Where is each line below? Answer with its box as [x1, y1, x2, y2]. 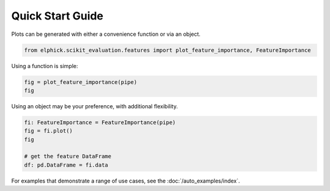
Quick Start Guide [11, 9, 104, 23]
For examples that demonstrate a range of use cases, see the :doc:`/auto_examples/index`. [11, 177, 241, 184]
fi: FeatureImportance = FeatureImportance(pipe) [24, 119, 176, 126]
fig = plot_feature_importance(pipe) [24, 78, 137, 85]
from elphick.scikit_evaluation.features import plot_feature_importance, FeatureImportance [24, 46, 311, 54]
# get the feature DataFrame [24, 153, 112, 160]
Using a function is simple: [11, 62, 79, 69]
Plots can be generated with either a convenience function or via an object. [11, 30, 201, 38]
